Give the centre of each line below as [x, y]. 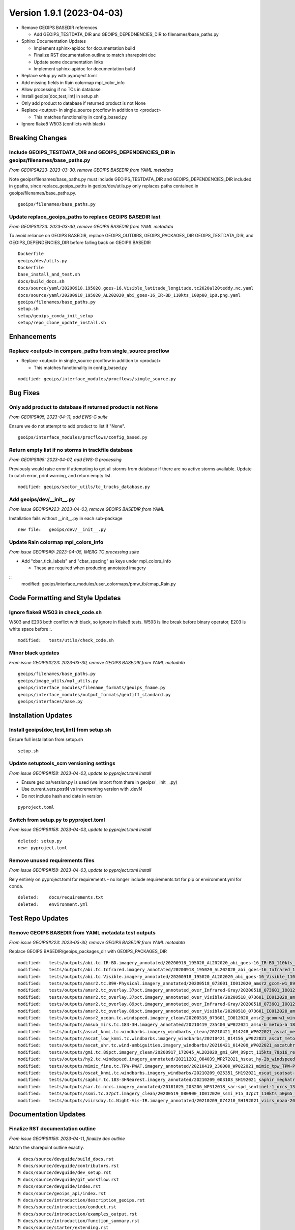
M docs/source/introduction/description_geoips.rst [81, 1200]
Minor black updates [34, 653]
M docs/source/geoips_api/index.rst [62, 1193]
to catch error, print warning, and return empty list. [60, 475]
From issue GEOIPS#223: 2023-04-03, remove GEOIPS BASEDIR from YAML [87, 509]
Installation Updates [41, 715]
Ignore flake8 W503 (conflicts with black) [63, 124]
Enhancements [33, 336]
